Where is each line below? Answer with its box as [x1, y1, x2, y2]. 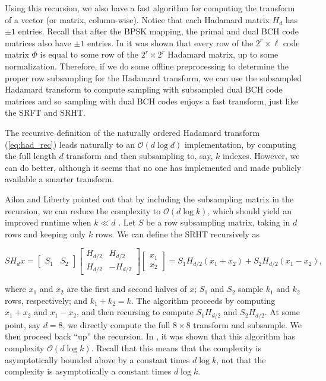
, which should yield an [207, 204, 292, 217]
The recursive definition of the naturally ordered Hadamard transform [5, 126, 260, 138]
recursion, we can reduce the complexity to [5, 204, 161, 217]
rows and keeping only [5, 227, 86, 240]
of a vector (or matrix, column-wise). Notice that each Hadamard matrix [5, 13, 270, 26]
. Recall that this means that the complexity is [91, 342, 261, 354]
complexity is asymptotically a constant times [5, 365, 172, 377]
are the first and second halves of [67, 282, 187, 295]
